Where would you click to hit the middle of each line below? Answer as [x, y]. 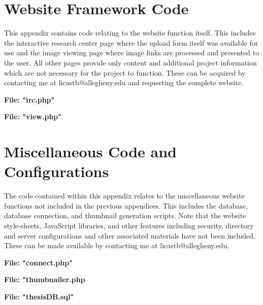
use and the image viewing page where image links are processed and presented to [132, 53]
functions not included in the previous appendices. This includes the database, [126, 205]
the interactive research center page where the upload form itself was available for [131, 42]
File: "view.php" [33, 116]
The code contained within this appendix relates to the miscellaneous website [124, 196]
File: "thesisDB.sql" [39, 296]
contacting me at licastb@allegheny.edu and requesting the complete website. [124, 82]
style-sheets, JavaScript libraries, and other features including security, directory [129, 225]
